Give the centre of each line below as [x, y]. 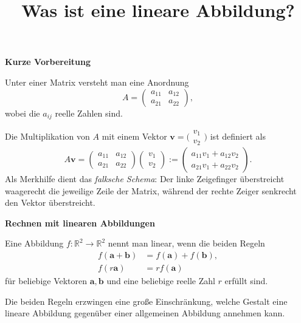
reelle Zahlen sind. [89, 113]
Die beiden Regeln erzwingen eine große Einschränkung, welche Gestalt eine [146, 301]
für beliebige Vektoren [46, 281]
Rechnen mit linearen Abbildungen [80, 223]
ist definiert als [238, 136]
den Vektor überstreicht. [50, 202]
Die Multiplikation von [47, 136]
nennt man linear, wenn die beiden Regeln [186, 243]
